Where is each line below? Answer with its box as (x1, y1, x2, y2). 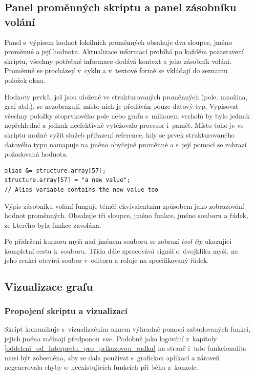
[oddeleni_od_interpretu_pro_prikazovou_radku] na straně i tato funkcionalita (4, 343, 247, 353)
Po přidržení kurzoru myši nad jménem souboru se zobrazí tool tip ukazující (4, 236, 232, 246)
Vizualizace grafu (4, 279, 93, 294)
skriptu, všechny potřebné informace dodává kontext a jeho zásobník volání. (4, 56, 232, 66)
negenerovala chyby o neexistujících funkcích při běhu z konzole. (4, 362, 198, 372)
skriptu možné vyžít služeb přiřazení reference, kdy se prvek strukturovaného (4, 129, 235, 139)
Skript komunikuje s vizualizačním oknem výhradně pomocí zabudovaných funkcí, (4, 324, 251, 334)
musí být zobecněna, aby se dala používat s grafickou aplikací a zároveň (4, 352, 220, 362)
